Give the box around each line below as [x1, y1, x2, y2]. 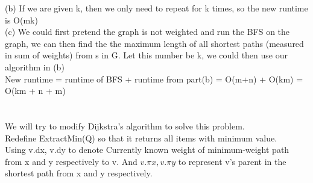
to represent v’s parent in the [178, 155, 286, 167]
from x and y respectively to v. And [5, 155, 138, 167]
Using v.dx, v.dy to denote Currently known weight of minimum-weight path [5, 143, 289, 156]
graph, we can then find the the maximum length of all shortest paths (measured [5, 37, 304, 49]
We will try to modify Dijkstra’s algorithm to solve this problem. [5, 119, 245, 132]
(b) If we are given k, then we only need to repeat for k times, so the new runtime [5, 2, 308, 14]
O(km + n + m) [5, 84, 66, 97]
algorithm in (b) [5, 60, 65, 73]
